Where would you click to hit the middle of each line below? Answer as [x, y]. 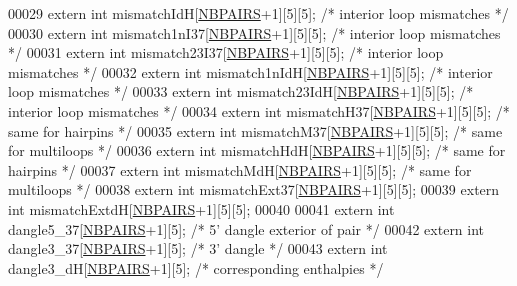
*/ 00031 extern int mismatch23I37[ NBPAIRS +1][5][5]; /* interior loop [226, 52]
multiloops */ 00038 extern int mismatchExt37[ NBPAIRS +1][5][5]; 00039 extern [254, 189]
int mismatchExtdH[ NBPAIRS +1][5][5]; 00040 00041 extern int [201, 208]
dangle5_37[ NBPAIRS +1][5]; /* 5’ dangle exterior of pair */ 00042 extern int [246, 228]
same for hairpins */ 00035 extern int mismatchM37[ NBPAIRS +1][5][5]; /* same [255, 130]
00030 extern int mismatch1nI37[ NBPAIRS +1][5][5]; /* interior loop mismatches [254, 32]
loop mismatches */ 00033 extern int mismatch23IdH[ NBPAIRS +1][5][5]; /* [241, 91]
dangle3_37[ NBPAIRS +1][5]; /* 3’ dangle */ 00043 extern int [198, 248]
